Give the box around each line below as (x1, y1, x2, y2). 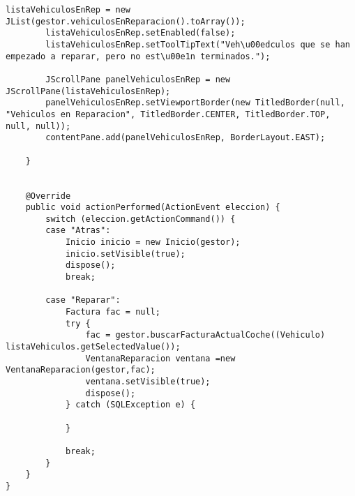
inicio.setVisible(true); (65, 248, 186, 259)
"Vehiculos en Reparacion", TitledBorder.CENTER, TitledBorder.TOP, (6, 109, 331, 119)
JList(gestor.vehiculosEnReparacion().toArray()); (6, 16, 246, 27)
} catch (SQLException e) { (65, 400, 196, 410)
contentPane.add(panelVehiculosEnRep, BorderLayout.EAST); (45, 133, 326, 143)
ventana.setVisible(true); (85, 377, 211, 386)
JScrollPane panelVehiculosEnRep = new (45, 74, 231, 84)
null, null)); (6, 121, 71, 131)
